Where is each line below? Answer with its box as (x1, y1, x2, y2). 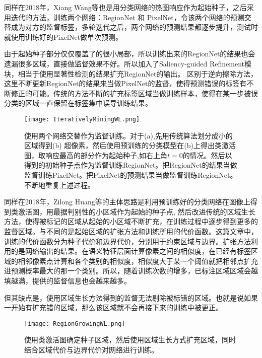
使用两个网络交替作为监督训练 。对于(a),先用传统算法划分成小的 (24, 130, 233, 140)
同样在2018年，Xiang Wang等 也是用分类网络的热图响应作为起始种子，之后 (4, 2, 247, 12)
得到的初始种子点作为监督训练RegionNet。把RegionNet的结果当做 (24, 160, 237, 170)
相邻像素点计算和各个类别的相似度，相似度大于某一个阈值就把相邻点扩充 (18, 255, 258, 266)
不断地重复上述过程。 (24, 179, 95, 190)
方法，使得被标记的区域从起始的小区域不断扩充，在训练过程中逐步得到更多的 (4, 216, 258, 227)
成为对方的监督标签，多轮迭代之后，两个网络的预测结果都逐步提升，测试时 (11, 22, 258, 32)
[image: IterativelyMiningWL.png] (24, 115, 140, 123)
